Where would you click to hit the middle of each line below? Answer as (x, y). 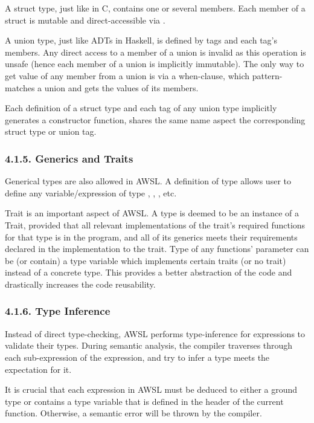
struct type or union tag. (51, 131)
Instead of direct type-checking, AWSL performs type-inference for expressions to (155, 333)
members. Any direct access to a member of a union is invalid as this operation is (155, 52)
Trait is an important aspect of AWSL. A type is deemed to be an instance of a (152, 213)
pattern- (267, 75)
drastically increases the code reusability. (80, 284)
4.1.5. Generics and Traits (69, 158)
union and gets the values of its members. (121, 87)
